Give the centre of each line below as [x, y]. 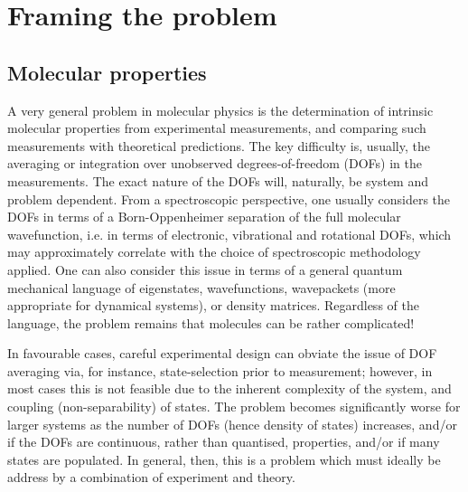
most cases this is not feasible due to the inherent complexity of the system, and [229, 388]
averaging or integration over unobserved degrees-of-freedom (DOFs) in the [215, 163]
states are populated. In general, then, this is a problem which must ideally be [224, 459]
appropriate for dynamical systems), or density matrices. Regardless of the [213, 305]
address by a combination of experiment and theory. [151, 477]
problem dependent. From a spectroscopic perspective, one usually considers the [229, 199]
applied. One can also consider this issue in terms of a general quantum [205, 269]
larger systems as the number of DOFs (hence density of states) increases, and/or [232, 424]
